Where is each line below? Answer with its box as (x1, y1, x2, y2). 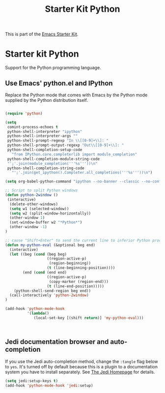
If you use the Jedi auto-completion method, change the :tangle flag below (5, 358, 158, 364)
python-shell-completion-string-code (7, 166, 84, 171)
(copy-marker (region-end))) (49, 279, 109, 284)
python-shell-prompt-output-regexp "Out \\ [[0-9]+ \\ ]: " (7, 143, 124, 148)
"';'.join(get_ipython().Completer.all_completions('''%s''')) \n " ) (11, 170, 153, 175)
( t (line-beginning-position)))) (47, 266, 115, 271)
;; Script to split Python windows (5, 188, 78, 193)
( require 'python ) (5, 111, 43, 116)
